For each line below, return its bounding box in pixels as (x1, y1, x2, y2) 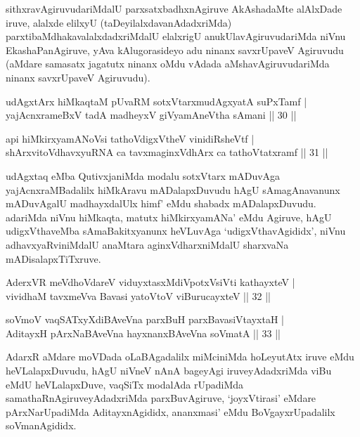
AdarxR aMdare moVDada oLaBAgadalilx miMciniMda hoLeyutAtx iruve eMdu (6, 349, 354, 364)
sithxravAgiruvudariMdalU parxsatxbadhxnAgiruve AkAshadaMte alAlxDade (6, 1, 342, 15)
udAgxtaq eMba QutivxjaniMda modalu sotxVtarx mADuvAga (6, 168, 281, 183)
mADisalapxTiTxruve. (6, 251, 101, 266)
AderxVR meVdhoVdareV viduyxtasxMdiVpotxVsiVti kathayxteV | (6, 275, 295, 289)
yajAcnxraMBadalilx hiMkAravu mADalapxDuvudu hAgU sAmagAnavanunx (6, 182, 340, 197)
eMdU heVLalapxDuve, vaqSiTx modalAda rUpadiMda (6, 377, 244, 391)
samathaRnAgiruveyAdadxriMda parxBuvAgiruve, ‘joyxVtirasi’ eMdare (6, 391, 316, 405)
